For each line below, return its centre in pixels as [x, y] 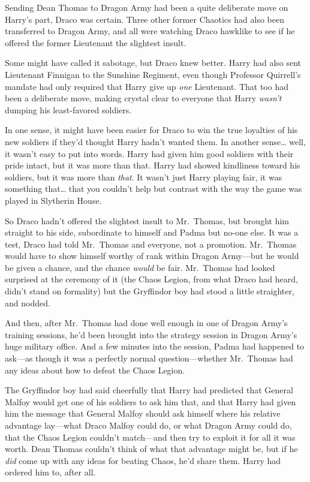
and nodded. [28, 302]
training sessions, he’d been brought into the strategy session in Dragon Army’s [151, 334]
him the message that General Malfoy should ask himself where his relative [143, 413]
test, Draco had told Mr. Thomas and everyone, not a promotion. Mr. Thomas [151, 244]
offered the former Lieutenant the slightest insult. [96, 42]
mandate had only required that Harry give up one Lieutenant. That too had [147, 86]
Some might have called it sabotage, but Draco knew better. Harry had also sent [153, 63]
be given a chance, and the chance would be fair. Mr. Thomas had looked [140, 267]
